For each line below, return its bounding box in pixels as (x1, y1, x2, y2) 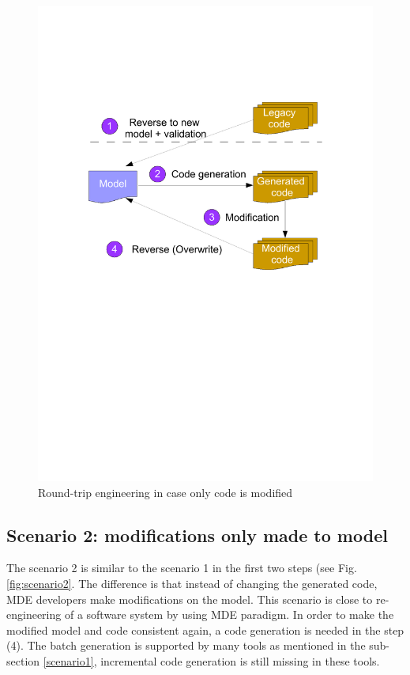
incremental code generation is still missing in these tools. (100, 652, 380, 669)
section (6, 652, 40, 669)
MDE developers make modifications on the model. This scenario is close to (6, 590, 373, 607)
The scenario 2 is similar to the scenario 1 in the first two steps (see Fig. (6, 559, 357, 576)
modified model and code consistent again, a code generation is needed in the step (6, 621, 404, 638)
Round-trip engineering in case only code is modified (38, 483, 293, 500)
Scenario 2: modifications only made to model (6, 522, 388, 547)
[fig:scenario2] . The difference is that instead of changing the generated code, (6, 575, 378, 591)
